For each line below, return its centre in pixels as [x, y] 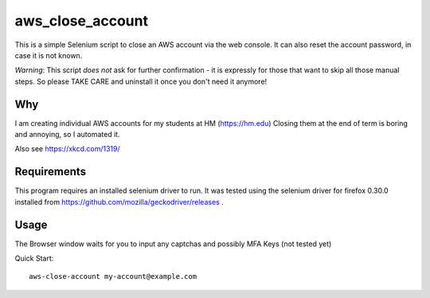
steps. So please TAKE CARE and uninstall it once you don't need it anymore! [141, 81]
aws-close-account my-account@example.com [113, 276]
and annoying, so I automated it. [67, 135]
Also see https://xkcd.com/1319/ [68, 149]
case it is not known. [49, 55]
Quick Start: [34, 258]
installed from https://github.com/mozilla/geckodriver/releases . [119, 202]
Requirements [51, 172]
